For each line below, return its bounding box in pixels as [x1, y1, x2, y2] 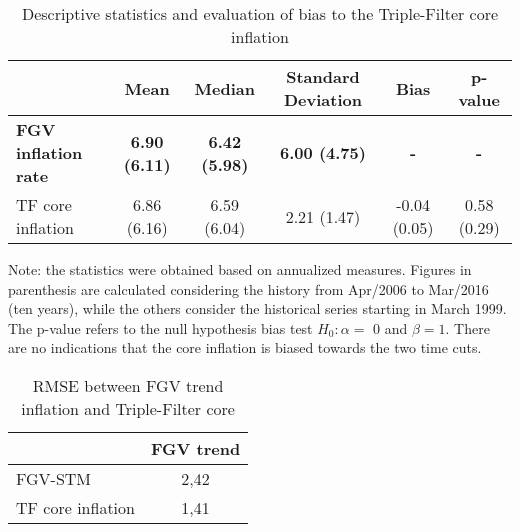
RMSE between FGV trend [32, 373, 224, 397]
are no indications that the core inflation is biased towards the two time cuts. [8, 337, 482, 358]
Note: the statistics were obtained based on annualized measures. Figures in [8, 259, 472, 279]
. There [445, 317, 490, 338]
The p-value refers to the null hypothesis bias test [8, 317, 313, 338]
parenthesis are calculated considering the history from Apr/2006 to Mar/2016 [8, 278, 489, 299]
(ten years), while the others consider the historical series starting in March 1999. [8, 298, 507, 319]
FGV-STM [16, 466, 92, 490]
